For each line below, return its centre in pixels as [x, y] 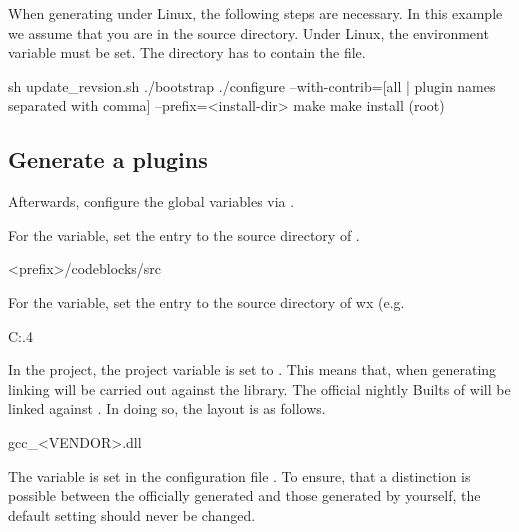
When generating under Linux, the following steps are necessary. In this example [255, 13]
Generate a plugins [108, 159]
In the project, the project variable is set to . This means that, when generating [252, 369]
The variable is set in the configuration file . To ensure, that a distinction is [239, 475]
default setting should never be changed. [132, 514]
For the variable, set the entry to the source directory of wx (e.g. [206, 301]
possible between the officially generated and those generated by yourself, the [244, 495]
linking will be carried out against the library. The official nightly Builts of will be [259, 388]
